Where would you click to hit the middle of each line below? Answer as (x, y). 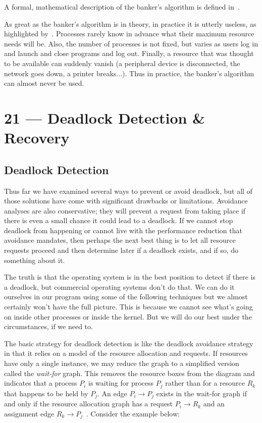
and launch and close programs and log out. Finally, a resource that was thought (129, 53)
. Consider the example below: (133, 413)
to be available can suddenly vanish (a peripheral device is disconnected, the (122, 63)
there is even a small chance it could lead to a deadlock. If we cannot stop (119, 220)
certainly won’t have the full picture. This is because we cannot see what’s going (128, 307)
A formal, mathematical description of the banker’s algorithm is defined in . (122, 7)
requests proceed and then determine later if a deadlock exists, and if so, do (121, 250)
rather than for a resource (205, 383)
